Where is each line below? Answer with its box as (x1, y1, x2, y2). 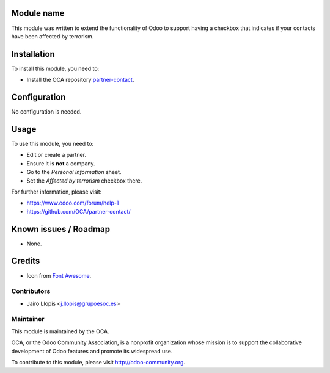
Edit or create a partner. (26, 151, 87, 159)
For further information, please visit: (11, 188, 102, 195)
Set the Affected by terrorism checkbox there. (26, 177, 142, 184)
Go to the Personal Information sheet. (26, 168, 122, 176)
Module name (11, 8, 65, 18)
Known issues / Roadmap (11, 223, 110, 234)
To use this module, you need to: (11, 140, 94, 148)
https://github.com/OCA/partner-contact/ (26, 208, 131, 215)
